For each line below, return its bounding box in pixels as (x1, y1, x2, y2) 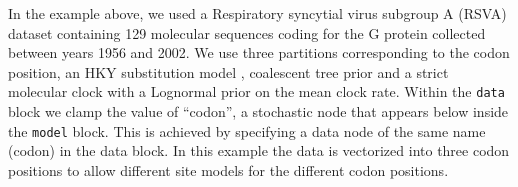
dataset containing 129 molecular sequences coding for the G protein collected (8, 22, 486, 43)
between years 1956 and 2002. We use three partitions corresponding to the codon (8, 42, 510, 63)
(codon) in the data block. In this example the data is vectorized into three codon (8, 140, 510, 161)
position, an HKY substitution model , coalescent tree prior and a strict (8, 61, 449, 82)
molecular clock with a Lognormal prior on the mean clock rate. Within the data (8, 81, 505, 102)
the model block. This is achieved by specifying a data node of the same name (8, 120, 486, 141)
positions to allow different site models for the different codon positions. (8, 159, 449, 180)
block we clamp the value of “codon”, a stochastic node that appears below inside (8, 101, 509, 122)
